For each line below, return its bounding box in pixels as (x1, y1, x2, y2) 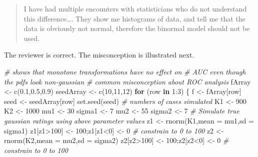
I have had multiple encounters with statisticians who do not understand (23, 3, 247, 13)
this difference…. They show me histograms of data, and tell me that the (23, 13, 245, 23)
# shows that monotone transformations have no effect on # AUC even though (4, 66, 246, 76)
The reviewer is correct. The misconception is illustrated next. (4, 49, 194, 60)
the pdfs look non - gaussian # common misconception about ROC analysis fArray (4, 76, 251, 86)
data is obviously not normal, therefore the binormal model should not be (23, 23, 250, 33)
